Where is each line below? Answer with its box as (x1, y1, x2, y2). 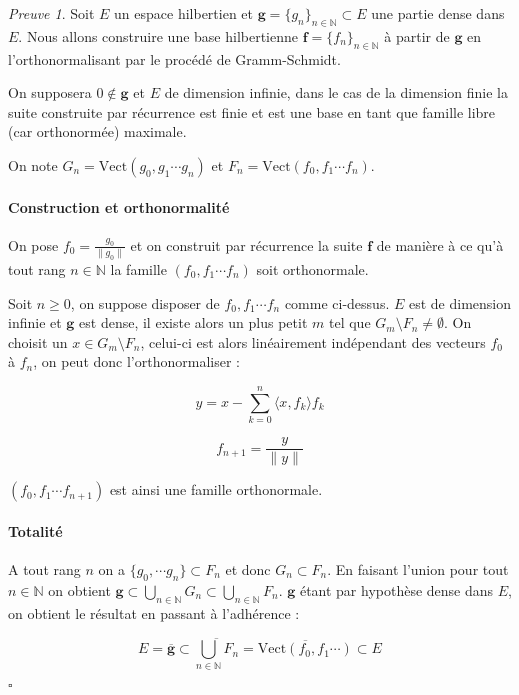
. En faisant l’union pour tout (327, 558, 509, 579)
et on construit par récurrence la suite (130, 234, 363, 255)
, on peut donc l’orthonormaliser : (33, 351, 240, 372)
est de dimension (408, 292, 512, 313)
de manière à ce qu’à (376, 234, 504, 255)
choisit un (8, 331, 68, 352)
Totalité (8, 520, 63, 541)
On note (8, 154, 58, 175)
